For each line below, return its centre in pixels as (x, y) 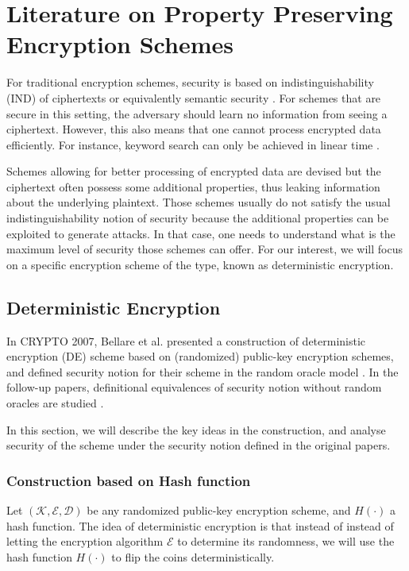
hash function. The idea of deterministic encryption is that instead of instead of (200, 525)
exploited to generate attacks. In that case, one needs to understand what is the (201, 233)
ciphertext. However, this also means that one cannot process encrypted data (194, 129)
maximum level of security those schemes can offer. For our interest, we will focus (204, 249)
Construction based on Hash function (129, 480)
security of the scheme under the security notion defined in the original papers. (199, 445)
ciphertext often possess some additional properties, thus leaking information (193, 186)
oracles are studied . (55, 403)
